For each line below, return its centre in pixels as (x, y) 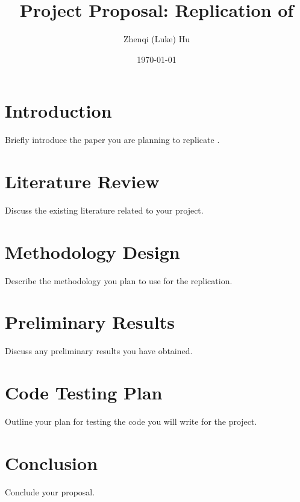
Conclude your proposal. (50, 491)
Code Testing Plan (84, 392)
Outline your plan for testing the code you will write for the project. (131, 421)
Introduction (58, 111)
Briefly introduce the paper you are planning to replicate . (112, 140)
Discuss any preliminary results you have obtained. (99, 351)
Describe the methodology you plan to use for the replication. (119, 280)
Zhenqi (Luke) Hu (157, 39)
